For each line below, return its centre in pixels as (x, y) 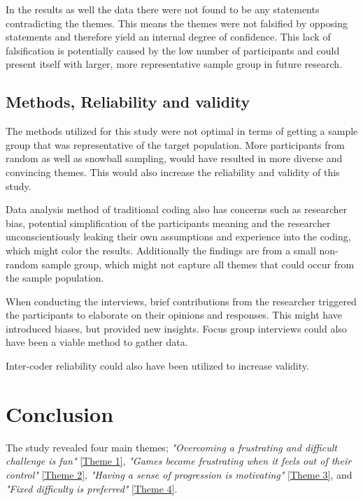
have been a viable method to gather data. (97, 342)
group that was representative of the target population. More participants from (175, 144)
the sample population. (55, 278)
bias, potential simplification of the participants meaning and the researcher (168, 223)
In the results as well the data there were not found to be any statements (163, 9)
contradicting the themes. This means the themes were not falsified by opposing (177, 23)
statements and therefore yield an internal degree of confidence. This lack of (168, 37)
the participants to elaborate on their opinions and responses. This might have (174, 315)
